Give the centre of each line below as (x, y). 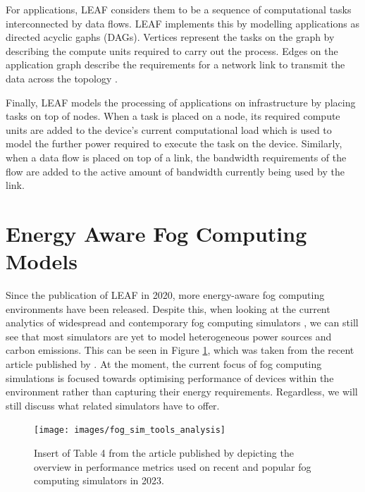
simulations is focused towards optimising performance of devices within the (170, 377)
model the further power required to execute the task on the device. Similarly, (174, 143)
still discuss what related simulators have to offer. (113, 405)
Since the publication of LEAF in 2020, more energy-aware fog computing (165, 295)
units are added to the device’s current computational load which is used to (169, 129)
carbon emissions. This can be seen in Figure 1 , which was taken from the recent (180, 350)
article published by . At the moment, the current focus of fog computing (164, 364)
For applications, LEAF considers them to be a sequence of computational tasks (179, 9)
